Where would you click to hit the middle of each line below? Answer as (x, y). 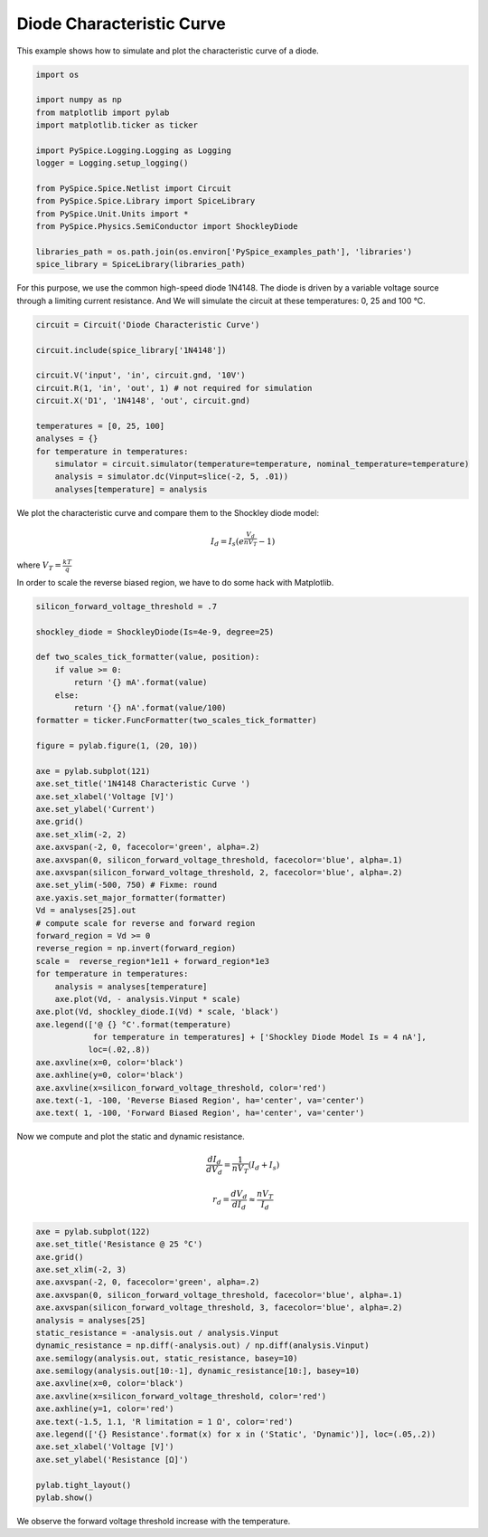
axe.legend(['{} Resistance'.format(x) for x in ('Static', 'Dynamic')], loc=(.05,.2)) (236, 1434)
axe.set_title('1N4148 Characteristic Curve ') (143, 784)
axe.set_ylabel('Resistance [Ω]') (112, 1459)
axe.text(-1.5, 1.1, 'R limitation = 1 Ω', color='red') (164, 1422)
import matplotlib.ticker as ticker (117, 125)
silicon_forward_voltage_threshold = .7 (126, 606)
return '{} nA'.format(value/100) (150, 707)
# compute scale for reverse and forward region (145, 923)
